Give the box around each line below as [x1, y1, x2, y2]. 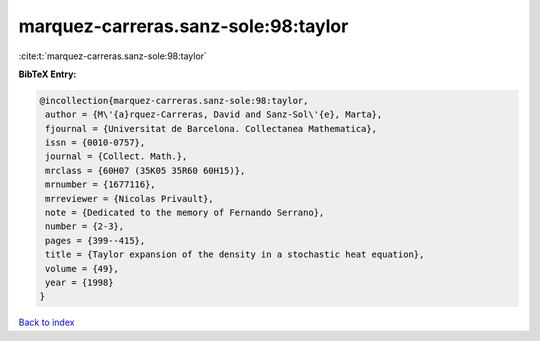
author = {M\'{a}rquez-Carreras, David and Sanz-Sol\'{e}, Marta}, [45, 109, 383, 120]
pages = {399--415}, [45, 235, 146, 246]
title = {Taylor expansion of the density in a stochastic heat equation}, [45, 249, 425, 260]
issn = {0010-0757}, [45, 137, 146, 149]
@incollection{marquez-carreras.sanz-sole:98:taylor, [39, 95, 309, 106]
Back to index [18, 316, 75, 329]
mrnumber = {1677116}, [45, 179, 157, 190]
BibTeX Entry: [18, 68, 77, 80]
